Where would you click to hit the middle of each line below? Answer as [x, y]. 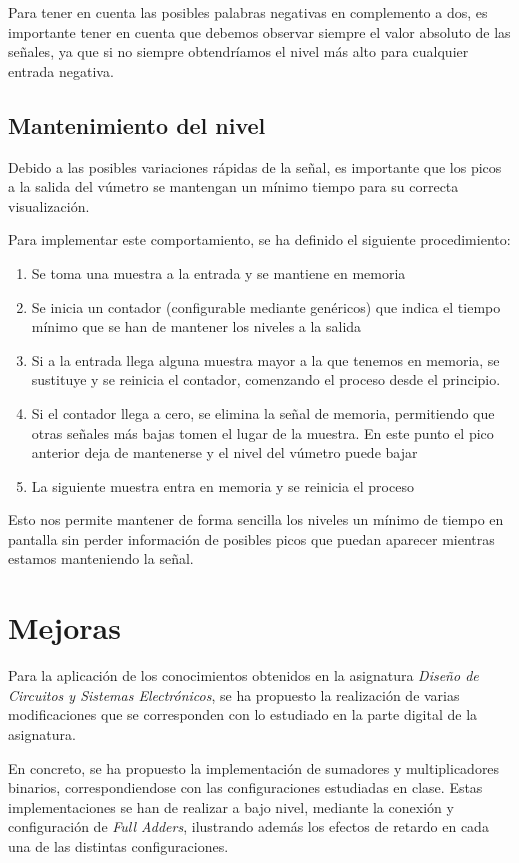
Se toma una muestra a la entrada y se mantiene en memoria [218, 272]
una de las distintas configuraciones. [118, 845]
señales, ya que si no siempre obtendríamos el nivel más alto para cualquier [238, 51]
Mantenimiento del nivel [137, 124]
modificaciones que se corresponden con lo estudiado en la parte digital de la [243, 714]
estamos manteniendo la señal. [101, 558]
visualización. [49, 205]
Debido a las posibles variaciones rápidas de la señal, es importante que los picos [255, 166]
